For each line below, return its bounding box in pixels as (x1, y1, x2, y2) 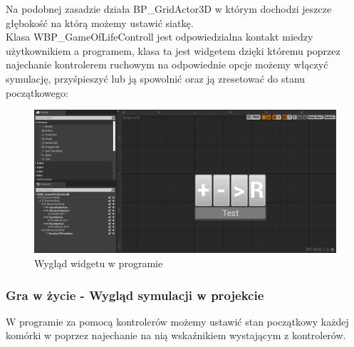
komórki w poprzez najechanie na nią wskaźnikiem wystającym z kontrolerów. (6, 328, 346, 343)
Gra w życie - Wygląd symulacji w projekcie (6, 286, 264, 304)
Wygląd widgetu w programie (34, 255, 163, 270)
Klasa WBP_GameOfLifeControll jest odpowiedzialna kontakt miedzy (6, 29, 313, 44)
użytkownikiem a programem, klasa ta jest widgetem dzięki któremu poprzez (6, 43, 340, 58)
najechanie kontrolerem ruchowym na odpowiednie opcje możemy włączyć (6, 57, 328, 72)
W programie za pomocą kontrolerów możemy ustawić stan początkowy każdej (6, 314, 349, 328)
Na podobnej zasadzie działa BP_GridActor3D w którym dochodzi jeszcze (6, 1, 332, 16)
